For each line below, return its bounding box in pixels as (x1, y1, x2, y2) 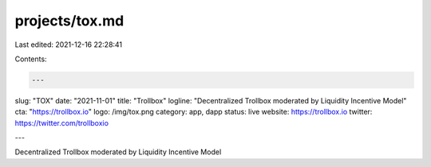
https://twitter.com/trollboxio (14, 118, 109, 127)
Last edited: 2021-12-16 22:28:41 (14, 40, 123, 49)
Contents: (14, 54, 47, 64)
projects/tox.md (14, 12, 125, 29)
